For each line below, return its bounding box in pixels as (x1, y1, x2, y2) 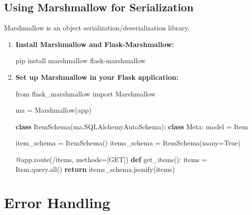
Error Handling (4, 192, 111, 213)
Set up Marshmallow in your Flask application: (15, 72, 179, 82)
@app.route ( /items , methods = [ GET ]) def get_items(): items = (15, 154, 207, 164)
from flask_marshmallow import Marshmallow (15, 88, 156, 98)
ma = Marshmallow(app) (15, 105, 91, 115)
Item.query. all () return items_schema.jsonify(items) (15, 164, 175, 174)
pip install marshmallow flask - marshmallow (15, 55, 146, 66)
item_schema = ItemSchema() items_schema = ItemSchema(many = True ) (15, 138, 241, 148)
